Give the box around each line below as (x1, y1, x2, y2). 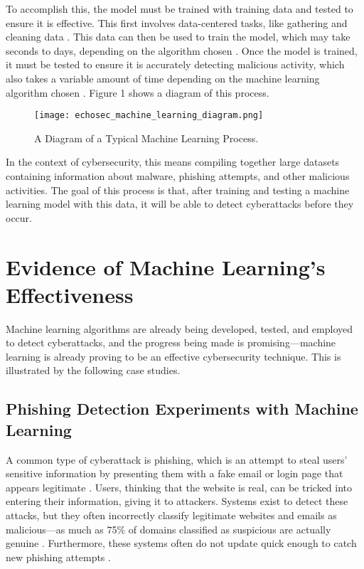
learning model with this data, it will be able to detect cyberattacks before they (6, 196, 354, 211)
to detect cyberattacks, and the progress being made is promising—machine (6, 335, 336, 350)
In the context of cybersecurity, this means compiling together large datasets (6, 154, 340, 169)
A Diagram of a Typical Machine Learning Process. (34, 130, 259, 145)
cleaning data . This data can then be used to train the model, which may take (6, 29, 350, 44)
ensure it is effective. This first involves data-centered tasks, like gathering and (6, 15, 348, 30)
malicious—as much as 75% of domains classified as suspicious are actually (6, 521, 331, 536)
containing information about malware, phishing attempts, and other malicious (6, 169, 350, 183)
